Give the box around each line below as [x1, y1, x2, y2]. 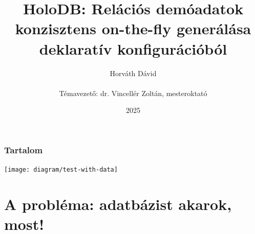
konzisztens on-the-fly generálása [15, 18, 251, 39]
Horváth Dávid [110, 67, 157, 78]
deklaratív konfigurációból [39, 38, 227, 59]
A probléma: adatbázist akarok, [4, 194, 232, 215]
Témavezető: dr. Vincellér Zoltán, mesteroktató [59, 87, 207, 98]
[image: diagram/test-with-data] [4, 166, 118, 174]
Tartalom [4, 143, 43, 156]
